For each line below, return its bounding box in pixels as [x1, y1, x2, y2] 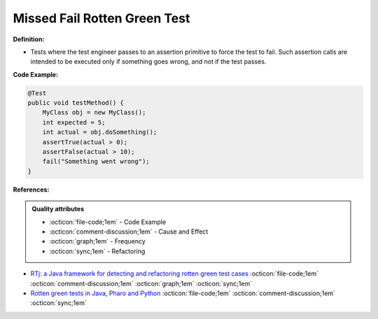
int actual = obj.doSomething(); [42, 128, 157, 136]
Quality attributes [31, 205, 84, 213]
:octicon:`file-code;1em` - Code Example [49, 218, 167, 226]
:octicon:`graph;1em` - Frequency [49, 237, 146, 246]
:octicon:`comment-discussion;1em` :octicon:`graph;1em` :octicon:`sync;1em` [30, 279, 252, 288]
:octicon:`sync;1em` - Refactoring [49, 247, 146, 255]
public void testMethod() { [27, 99, 124, 107]
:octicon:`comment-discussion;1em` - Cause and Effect [49, 227, 209, 236]
